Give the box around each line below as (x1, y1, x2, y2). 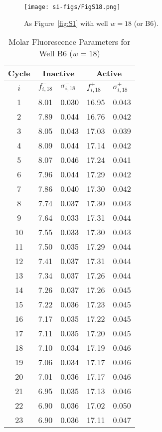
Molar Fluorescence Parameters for (8, 36, 131, 48)
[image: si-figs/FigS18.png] (24, 3, 121, 10)
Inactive (42, 67, 75, 79)
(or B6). (134, 17, 159, 28)
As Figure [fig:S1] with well (24, 17, 108, 28)
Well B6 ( (39, 47, 73, 59)
